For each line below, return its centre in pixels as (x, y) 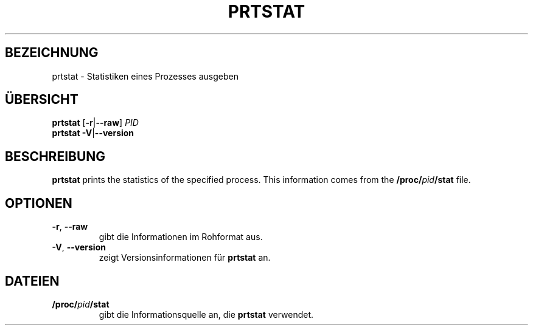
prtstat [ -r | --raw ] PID (95, 123)
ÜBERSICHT (42, 100)
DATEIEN (32, 281)
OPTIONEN (39, 203)
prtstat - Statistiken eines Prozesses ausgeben (145, 76)
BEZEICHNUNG (52, 53)
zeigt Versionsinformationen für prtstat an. (185, 258)
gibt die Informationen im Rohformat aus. (181, 237)
